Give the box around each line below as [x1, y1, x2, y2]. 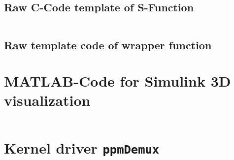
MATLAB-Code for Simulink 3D [4, 71, 231, 91]
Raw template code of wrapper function [4, 37, 212, 52]
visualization [4, 90, 91, 110]
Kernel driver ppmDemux [4, 138, 160, 158]
